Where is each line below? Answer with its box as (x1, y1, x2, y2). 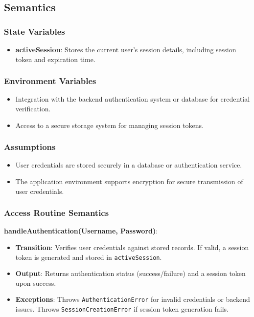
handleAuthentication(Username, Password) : (4, 226, 158, 236)
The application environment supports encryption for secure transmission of (15, 176, 243, 186)
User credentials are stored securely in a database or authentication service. (15, 160, 242, 170)
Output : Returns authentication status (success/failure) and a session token (15, 268, 246, 278)
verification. (15, 104, 51, 113)
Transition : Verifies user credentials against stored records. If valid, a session (15, 242, 249, 252)
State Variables (4, 25, 65, 37)
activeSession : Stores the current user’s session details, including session (15, 44, 236, 54)
